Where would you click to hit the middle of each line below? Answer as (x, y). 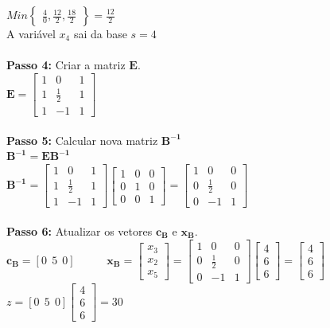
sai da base (100, 33)
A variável (31, 33)
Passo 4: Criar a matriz (66, 65)
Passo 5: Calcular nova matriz (82, 140)
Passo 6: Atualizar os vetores (80, 231)
